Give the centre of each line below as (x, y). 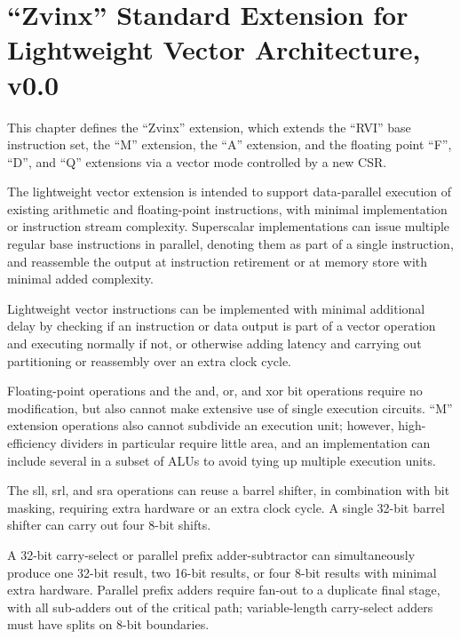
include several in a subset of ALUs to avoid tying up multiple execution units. (222, 460)
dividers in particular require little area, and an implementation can (246, 443)
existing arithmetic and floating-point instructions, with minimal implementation (227, 208)
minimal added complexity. (80, 279)
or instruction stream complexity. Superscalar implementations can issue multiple (229, 226)
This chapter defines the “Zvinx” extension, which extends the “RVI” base (209, 127)
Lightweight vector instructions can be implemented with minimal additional (216, 308)
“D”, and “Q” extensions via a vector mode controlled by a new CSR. (197, 161)
